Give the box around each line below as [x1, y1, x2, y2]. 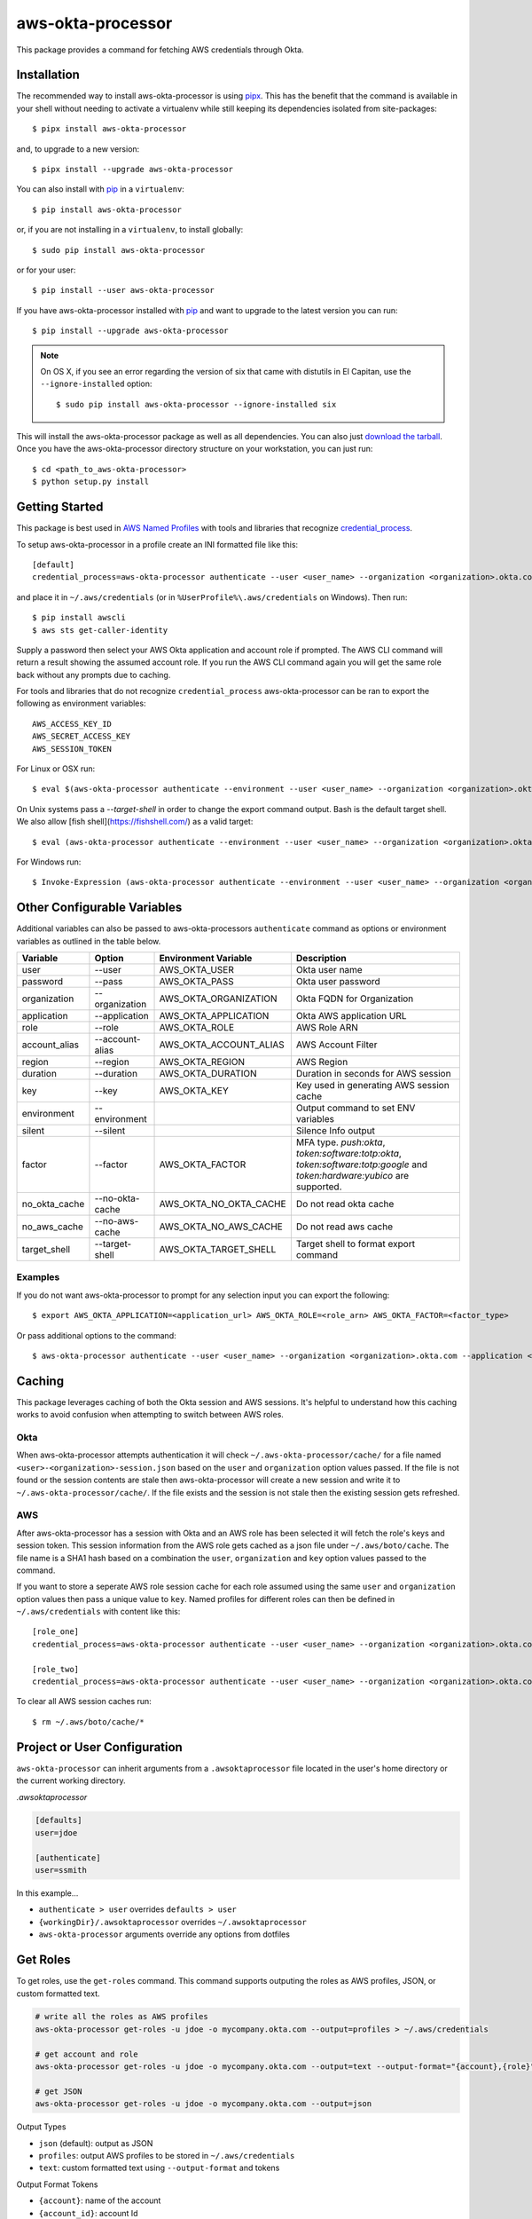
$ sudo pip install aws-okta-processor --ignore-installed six [56, 399, 337, 409]
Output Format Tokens [16, 2179, 98, 2190]
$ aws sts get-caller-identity [32, 625, 168, 635]
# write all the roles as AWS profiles [35, 2011, 208, 2022]
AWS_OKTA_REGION [159, 1056, 246, 1069]
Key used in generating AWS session [295, 1079, 450, 1092]
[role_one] [32, 1627, 80, 1637]
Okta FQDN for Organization [295, 992, 414, 1005]
